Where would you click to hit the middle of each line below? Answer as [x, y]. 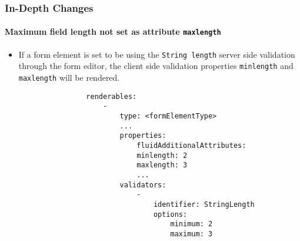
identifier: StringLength [204, 204]
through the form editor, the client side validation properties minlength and [156, 66]
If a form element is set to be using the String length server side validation [157, 54]
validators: [143, 185]
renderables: [111, 96]
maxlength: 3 [162, 165]
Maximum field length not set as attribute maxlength [113, 32]
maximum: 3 [191, 234]
